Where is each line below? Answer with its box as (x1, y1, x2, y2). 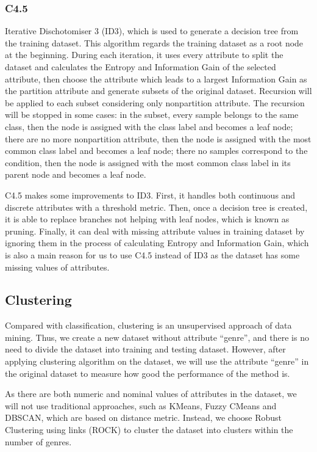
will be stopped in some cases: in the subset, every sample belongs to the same (5, 108, 299, 121)
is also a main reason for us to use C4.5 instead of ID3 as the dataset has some (5, 248, 300, 261)
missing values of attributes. (5, 260, 110, 273)
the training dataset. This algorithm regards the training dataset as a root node (5, 36, 304, 49)
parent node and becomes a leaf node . (5, 168, 146, 181)
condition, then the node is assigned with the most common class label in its (5, 156, 291, 169)
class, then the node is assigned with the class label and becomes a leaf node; (5, 120, 293, 133)
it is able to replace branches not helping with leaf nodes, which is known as (5, 213, 290, 225)
